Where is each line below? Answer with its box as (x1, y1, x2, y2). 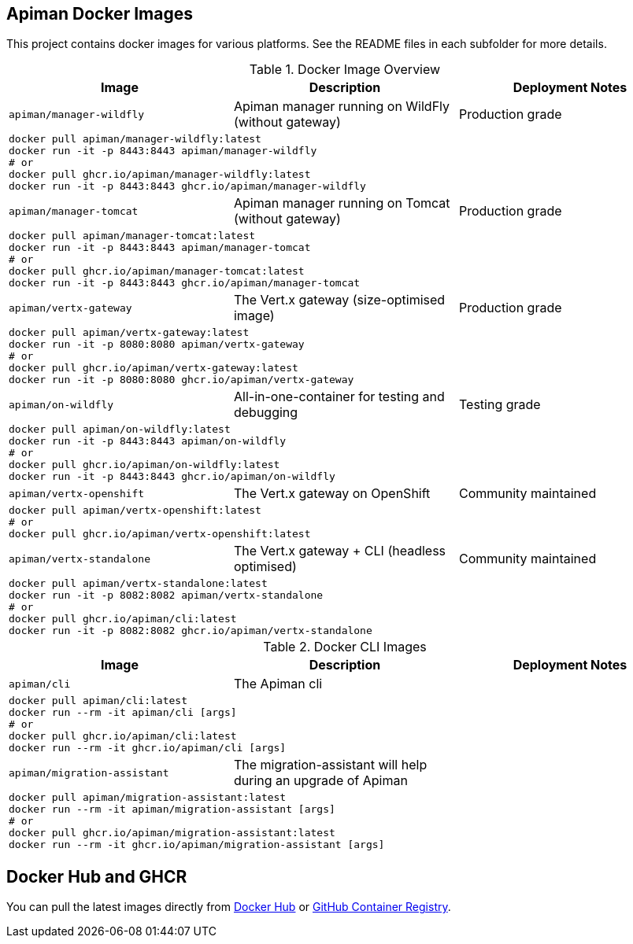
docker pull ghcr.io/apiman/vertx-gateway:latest (9, 362, 298, 374)
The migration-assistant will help (233, 757, 428, 773)
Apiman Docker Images (6, 4, 193, 24)
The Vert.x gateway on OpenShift (233, 485, 431, 502)
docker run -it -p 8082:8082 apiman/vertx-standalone (9, 589, 324, 602)
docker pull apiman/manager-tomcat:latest (9, 230, 256, 242)
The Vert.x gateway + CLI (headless (233, 543, 446, 559)
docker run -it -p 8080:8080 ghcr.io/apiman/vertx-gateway (9, 374, 354, 386)
